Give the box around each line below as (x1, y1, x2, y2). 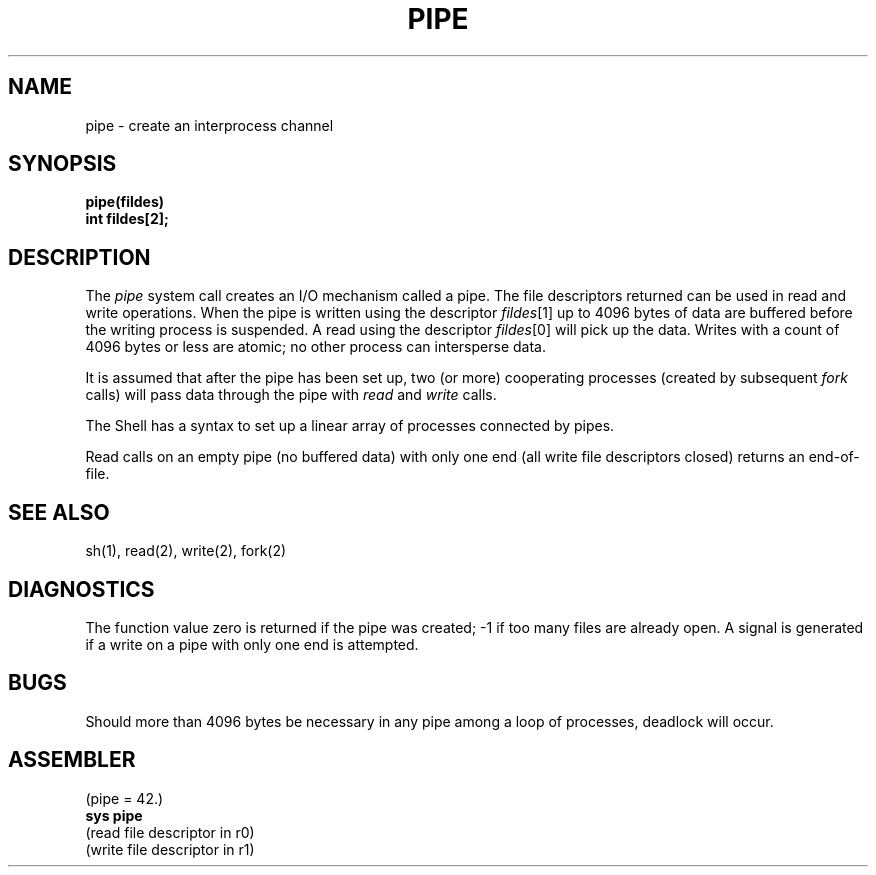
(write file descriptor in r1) (85, 840, 255, 858)
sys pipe (85, 806, 143, 824)
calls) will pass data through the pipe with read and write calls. (85, 386, 497, 404)
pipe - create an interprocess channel (85, 116, 334, 134)
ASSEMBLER (8, 747, 136, 773)
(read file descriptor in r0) (85, 823, 255, 841)
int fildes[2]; (85, 210, 169, 228)
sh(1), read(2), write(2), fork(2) (85, 542, 287, 560)
